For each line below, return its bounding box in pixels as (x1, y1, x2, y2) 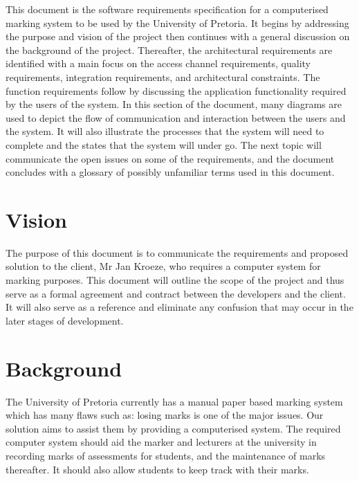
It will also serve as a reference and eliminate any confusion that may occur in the (6, 300, 353, 314)
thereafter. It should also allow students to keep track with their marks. (6, 462, 309, 476)
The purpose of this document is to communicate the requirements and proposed (6, 245, 349, 260)
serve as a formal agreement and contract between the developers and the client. (6, 286, 346, 300)
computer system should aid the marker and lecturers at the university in (6, 435, 317, 449)
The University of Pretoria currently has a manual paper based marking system (6, 394, 343, 408)
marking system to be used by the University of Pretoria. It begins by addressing (6, 15, 349, 30)
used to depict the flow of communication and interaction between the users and (6, 110, 346, 125)
